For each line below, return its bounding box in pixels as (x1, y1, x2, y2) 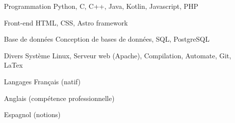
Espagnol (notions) (4, 109, 61, 120)
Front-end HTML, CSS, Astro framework (4, 17, 128, 27)
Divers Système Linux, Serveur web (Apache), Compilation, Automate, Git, (4, 50, 232, 60)
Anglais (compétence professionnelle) (4, 93, 115, 103)
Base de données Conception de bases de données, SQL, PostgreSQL (4, 34, 209, 44)
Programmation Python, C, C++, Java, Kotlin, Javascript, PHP (4, 1, 199, 11)
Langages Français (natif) (4, 76, 81, 86)
